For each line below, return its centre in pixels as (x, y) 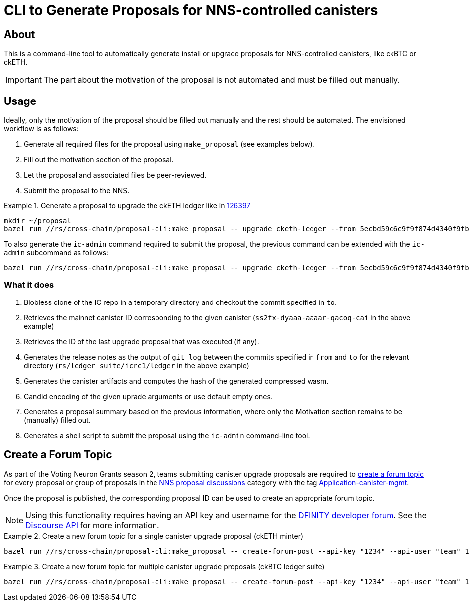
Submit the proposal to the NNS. (77, 191)
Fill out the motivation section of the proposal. (99, 160)
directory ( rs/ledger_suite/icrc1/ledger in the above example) (137, 365)
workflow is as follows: (41, 129)
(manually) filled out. (57, 420)
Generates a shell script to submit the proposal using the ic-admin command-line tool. (167, 435)
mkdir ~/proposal (38, 221)
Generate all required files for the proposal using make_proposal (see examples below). (169, 144)
